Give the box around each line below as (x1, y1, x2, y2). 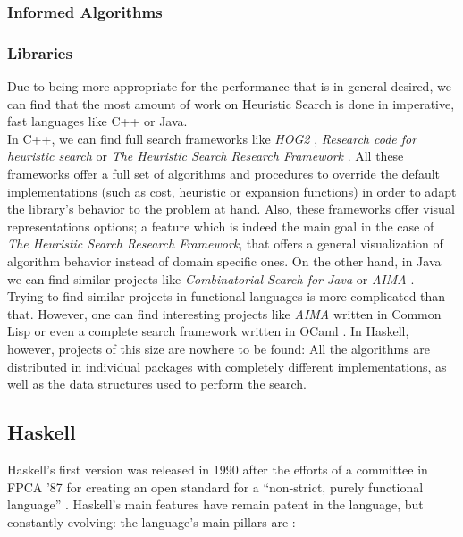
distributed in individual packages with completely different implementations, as (7, 357, 447, 375)
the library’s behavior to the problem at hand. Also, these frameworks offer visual (7, 199, 455, 218)
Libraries (7, 41, 72, 63)
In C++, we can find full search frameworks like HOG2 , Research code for (7, 129, 417, 147)
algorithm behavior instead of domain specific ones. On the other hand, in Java (7, 252, 442, 270)
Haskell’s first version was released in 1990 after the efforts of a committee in (7, 459, 428, 478)
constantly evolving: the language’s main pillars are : (7, 512, 296, 531)
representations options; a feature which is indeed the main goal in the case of (7, 216, 434, 235)
